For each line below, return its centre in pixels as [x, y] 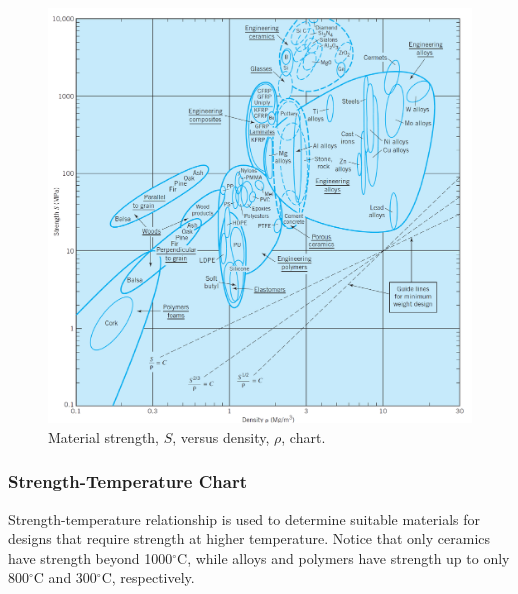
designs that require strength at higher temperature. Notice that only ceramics [249, 538]
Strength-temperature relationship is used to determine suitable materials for [244, 518]
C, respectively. [148, 577]
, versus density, [221, 436]
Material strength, [104, 436]
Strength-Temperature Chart [128, 481]
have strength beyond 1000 [90, 557]
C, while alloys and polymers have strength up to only [343, 557]
